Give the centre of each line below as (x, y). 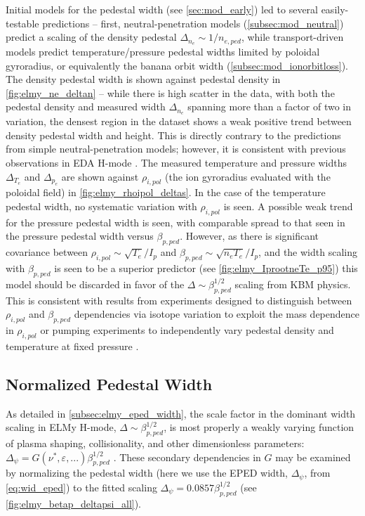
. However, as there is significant (250, 236)
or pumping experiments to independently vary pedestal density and (187, 330)
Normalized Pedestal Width (109, 383)
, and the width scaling (308, 252)
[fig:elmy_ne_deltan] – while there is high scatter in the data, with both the (170, 92)
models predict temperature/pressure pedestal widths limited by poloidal (163, 52)
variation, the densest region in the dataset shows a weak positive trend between (179, 121)
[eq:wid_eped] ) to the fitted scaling (81, 487)
